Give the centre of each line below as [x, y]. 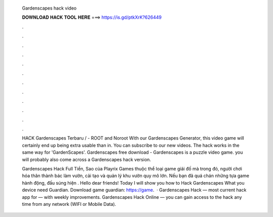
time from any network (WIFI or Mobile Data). [69, 204]
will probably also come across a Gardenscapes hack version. [86, 159]
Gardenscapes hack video [49, 8]
